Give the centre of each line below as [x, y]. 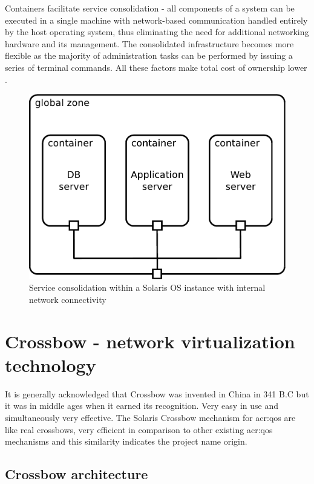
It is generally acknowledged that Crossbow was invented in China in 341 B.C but [157, 393]
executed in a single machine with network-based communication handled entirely [156, 20]
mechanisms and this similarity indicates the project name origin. [126, 441]
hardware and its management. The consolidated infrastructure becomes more [149, 43]
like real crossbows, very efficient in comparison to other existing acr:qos [139, 429]
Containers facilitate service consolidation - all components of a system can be [150, 8]
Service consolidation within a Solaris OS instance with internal [147, 287]
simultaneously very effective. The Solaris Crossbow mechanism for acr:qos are [150, 418]
